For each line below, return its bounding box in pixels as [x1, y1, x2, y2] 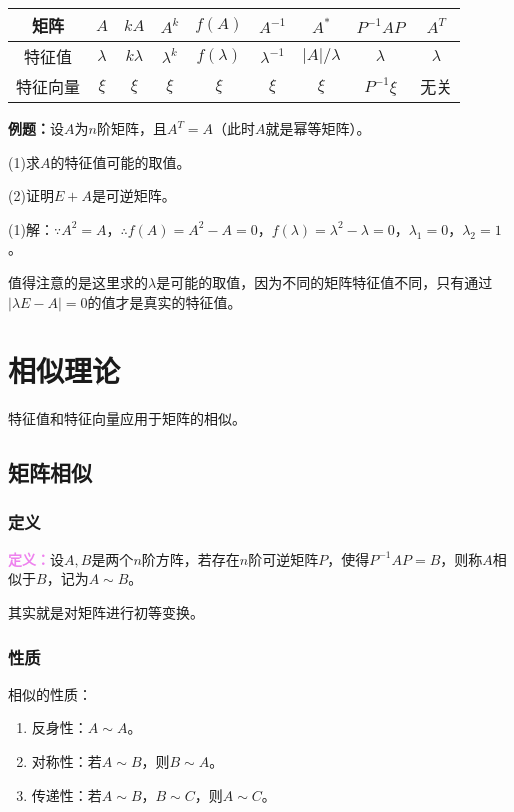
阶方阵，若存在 [141, 548, 240, 569]
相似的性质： [8, 683, 92, 704]
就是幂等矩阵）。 [265, 118, 371, 138]
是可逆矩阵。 [91, 185, 176, 206]
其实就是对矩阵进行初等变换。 [8, 602, 204, 623]
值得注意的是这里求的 [8, 271, 148, 292]
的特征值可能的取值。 [50, 151, 191, 172]
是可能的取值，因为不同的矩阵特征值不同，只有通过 [156, 271, 493, 292]
